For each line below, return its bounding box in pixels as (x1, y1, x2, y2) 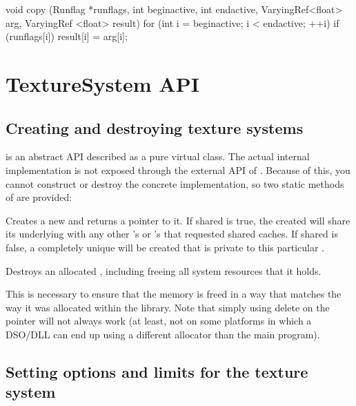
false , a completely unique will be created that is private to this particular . (6, 240, 325, 254)
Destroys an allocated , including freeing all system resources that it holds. (6, 263, 322, 278)
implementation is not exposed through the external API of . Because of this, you (6, 162, 350, 177)
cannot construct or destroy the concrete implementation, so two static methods (6, 176, 344, 191)
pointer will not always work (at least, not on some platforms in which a (6, 313, 312, 328)
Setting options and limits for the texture (6, 360, 308, 382)
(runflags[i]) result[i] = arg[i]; (6, 29, 128, 43)
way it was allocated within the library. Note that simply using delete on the (6, 300, 330, 314)
